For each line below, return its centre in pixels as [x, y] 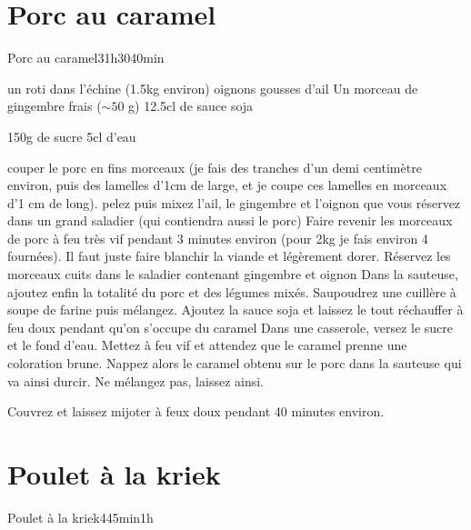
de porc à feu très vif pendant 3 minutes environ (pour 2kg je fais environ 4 [218, 238]
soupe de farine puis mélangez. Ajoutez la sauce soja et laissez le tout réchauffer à [235, 310]
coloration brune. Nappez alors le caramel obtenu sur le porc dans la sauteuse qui [235, 363]
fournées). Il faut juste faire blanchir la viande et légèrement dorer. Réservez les [229, 256]
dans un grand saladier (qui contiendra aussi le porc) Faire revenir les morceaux [230, 220]
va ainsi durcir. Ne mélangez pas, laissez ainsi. [135, 380]
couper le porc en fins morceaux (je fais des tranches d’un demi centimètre [215, 167]
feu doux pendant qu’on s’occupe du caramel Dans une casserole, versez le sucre [230, 327]
